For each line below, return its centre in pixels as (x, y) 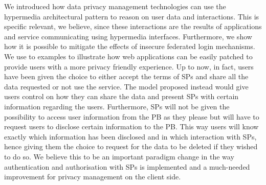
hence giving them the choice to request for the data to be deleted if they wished (131, 146)
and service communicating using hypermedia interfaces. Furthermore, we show (128, 36)
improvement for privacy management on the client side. (93, 177)
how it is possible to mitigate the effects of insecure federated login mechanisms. (130, 46)
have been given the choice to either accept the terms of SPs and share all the (126, 76)
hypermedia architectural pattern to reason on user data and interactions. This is (132, 16)
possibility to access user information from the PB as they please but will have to (132, 116)
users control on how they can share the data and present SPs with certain (121, 96)
